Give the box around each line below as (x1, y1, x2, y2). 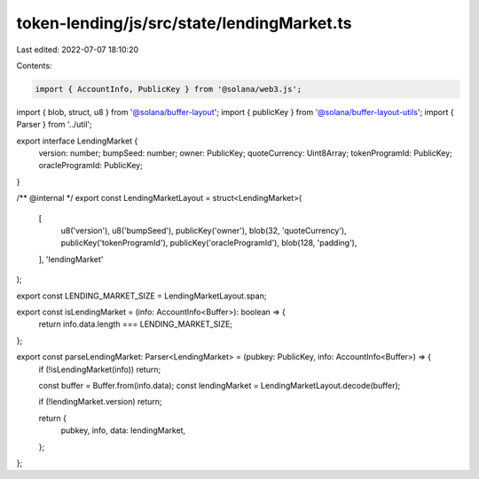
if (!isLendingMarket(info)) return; (38, 364, 161, 375)
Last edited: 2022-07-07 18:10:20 (16, 44, 139, 55)
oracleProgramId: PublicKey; (38, 160, 144, 171)
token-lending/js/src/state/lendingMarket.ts (16, 13, 352, 33)
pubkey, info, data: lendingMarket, (60, 425, 186, 436)
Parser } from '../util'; (16, 120, 92, 130)
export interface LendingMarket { (16, 135, 138, 146)
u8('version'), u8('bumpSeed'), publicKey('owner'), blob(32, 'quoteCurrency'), (60, 226, 347, 236)
